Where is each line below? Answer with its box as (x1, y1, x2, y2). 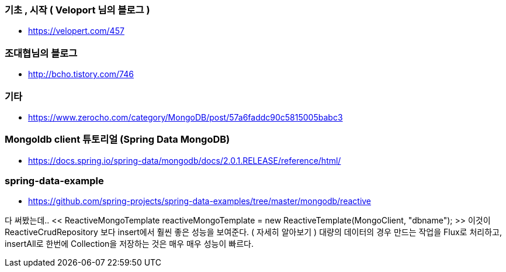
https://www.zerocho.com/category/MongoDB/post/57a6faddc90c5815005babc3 (28, 112, 343, 122)
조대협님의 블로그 (5, 47, 78, 59)
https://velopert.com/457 (28, 26, 124, 36)
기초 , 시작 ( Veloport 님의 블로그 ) (5, 4, 150, 16)
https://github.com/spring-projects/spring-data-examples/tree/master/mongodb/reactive (28, 196, 372, 206)
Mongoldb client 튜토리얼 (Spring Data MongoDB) (5, 133, 230, 146)
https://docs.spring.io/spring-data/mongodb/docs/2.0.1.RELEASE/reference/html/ (28, 155, 341, 166)
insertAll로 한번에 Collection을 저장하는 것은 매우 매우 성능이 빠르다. (5, 239, 254, 249)
